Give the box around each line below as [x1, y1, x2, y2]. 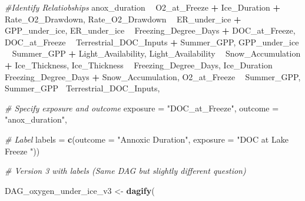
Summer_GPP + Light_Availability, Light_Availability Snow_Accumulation [12, 47, 301, 60]
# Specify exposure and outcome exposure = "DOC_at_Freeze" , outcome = [5, 101, 279, 114]
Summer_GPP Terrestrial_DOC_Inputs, [5, 82, 160, 94]
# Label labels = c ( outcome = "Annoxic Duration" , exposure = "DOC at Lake [5, 133, 289, 145]
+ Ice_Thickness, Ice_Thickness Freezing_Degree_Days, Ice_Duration [5, 58, 273, 71]
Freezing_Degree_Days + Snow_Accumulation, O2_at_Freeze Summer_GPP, [5, 70, 301, 83]
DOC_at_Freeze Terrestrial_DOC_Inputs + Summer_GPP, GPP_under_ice [5, 35, 299, 48]
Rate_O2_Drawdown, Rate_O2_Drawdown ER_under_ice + [5, 12, 241, 25]
